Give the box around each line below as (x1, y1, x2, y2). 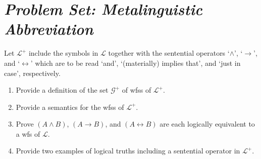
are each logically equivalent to (160, 118, 255, 129)
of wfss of (122, 85, 151, 95)
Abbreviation (4, 18, 93, 39)
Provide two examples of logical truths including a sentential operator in (16, 145, 240, 156)
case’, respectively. (4, 67, 61, 78)
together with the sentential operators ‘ (108, 48, 230, 58)
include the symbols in (28, 48, 98, 58)
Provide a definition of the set (16, 85, 109, 95)
